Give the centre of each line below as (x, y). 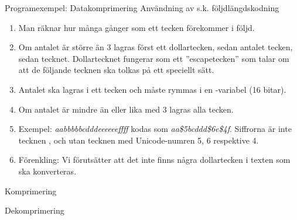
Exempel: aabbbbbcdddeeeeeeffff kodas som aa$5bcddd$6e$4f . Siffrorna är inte (155, 129)
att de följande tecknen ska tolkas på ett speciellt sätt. (116, 70)
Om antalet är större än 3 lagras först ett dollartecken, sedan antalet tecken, (156, 47)
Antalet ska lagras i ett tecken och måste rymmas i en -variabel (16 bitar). (152, 89)
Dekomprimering (35, 210)
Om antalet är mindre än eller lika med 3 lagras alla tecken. (126, 109)
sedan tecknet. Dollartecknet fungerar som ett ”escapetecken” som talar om (154, 58)
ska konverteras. (47, 171)
